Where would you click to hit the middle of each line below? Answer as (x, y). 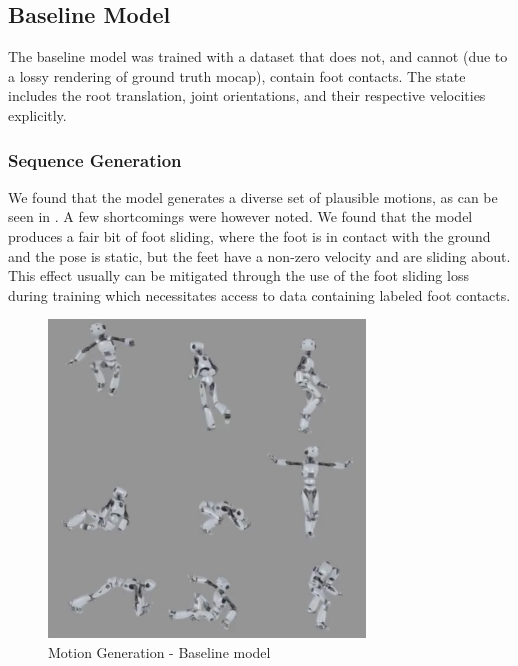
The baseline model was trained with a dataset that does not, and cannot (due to (258, 56)
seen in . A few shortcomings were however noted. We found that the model (240, 216)
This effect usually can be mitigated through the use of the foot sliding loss (238, 275)
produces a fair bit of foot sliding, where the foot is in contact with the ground (249, 235)
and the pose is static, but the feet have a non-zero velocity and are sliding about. (259, 255)
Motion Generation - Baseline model (159, 651)
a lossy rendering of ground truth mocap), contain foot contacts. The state (237, 75)
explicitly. (37, 114)
